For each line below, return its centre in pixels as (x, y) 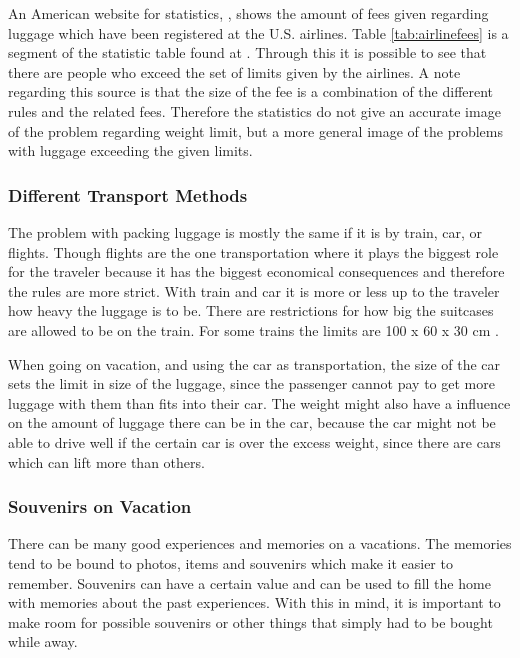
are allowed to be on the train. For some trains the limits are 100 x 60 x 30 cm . (253, 329)
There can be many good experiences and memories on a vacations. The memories (260, 543)
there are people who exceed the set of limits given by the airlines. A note (234, 71)
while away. (43, 641)
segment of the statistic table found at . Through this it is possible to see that (247, 52)
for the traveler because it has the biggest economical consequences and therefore (256, 271)
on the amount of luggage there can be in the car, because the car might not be (252, 422)
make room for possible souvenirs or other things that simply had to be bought (250, 621)
